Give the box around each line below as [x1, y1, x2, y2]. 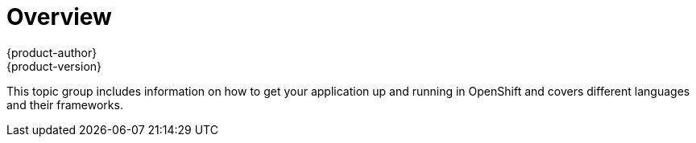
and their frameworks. [6, 97, 123, 112]
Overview [6, 3, 112, 31]
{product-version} [6, 59, 102, 73]
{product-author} [6, 45, 97, 59]
